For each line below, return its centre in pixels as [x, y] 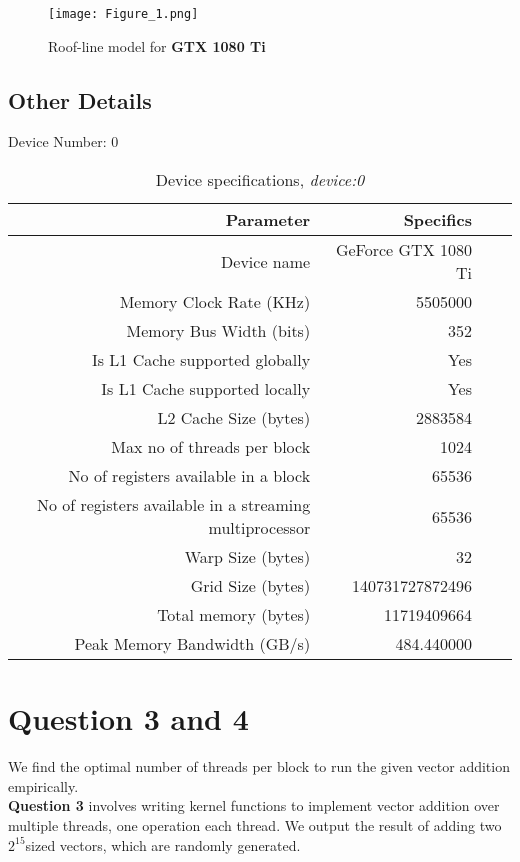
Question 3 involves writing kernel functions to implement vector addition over [254, 805]
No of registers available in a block [189, 476]
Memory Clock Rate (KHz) [215, 302]
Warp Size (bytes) [247, 557]
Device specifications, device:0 [260, 180]
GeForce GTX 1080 [403, 250]
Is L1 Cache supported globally [201, 360]
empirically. [43, 785]
